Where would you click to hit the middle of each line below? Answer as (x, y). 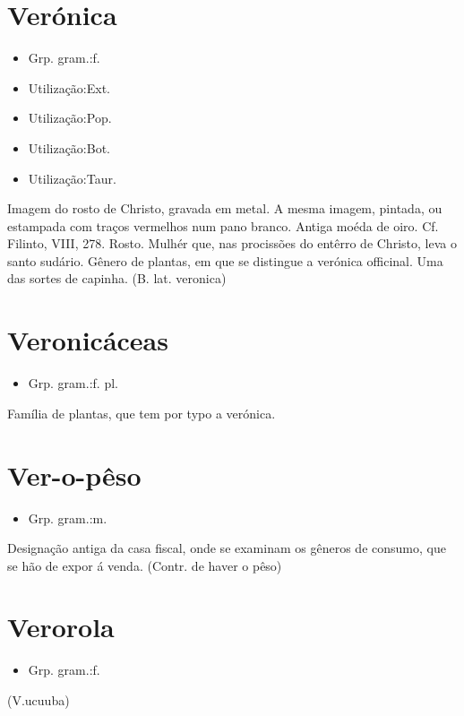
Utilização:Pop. (70, 118)
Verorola (61, 627)
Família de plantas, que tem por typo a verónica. (142, 413)
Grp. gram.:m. (68, 518)
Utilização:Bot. (69, 147)
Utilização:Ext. (69, 87)
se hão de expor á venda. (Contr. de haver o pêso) (145, 565)
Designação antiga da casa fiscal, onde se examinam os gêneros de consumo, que (227, 548)
